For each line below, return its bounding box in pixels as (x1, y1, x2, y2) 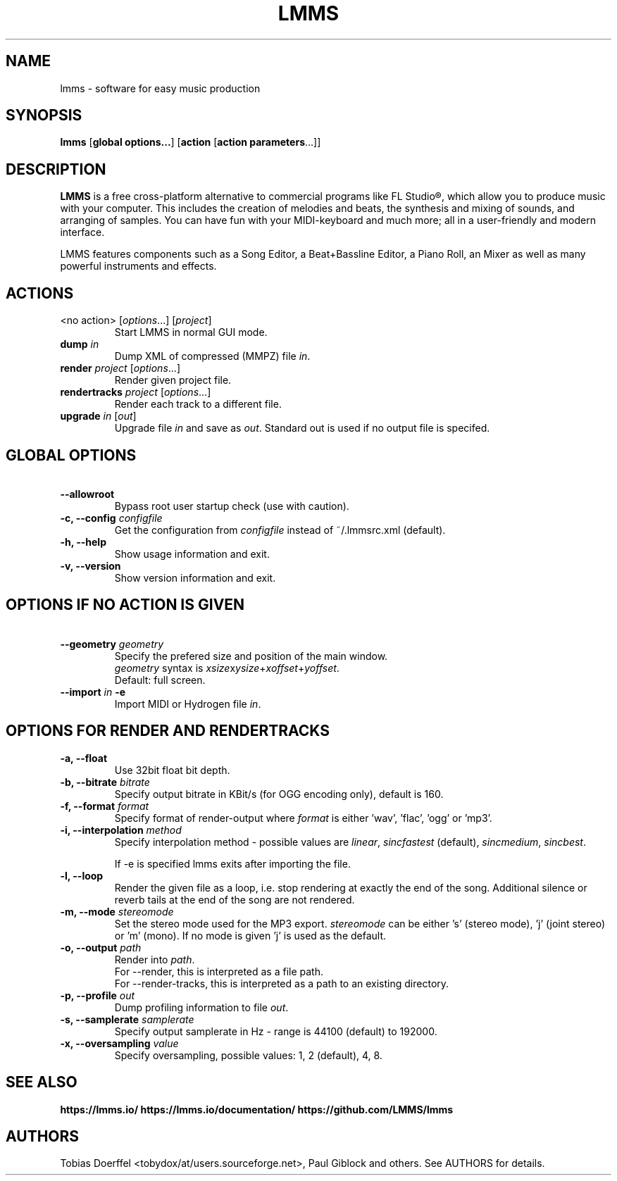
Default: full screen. (114, 673, 206, 686)
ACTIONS (6, 284, 74, 302)
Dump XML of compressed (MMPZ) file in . (114, 350, 311, 363)
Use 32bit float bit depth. (114, 763, 230, 776)
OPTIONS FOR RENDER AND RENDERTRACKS (6, 722, 330, 740)
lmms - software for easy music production (60, 82, 261, 94)
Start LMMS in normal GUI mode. (114, 326, 268, 339)
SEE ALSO (6, 1073, 77, 1092)
